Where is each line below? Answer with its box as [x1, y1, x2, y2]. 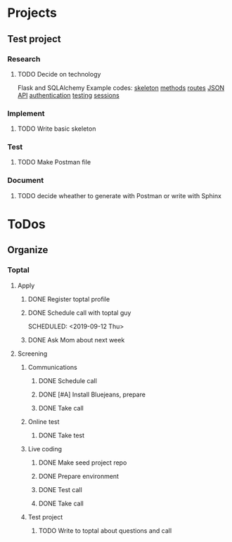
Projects [7, 5, 58, 21]
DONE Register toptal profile [27, 295, 110, 303]
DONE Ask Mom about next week [27, 335, 125, 344]
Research [7, 54, 41, 64]
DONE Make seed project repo [38, 458, 127, 467]
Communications [27, 363, 77, 371]
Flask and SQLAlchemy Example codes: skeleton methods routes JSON [17, 83, 225, 92]
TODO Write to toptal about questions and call [38, 526, 172, 535]
